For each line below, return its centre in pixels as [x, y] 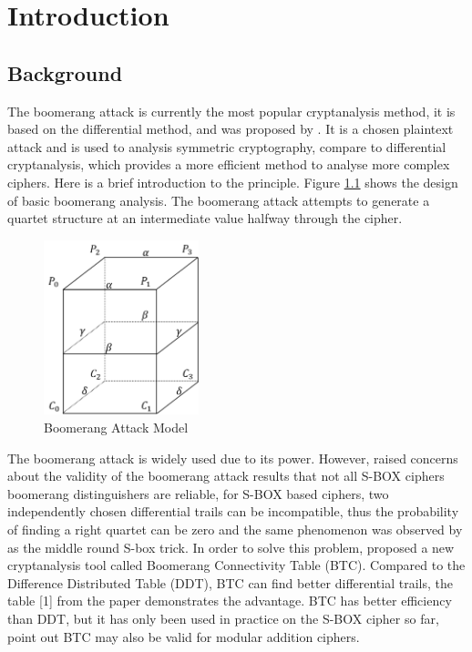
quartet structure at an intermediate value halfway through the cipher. [205, 218]
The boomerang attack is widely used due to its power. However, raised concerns [233, 458]
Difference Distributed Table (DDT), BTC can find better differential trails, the [230, 582]
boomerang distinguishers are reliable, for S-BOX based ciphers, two [198, 493]
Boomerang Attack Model [116, 428]
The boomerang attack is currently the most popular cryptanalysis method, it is [231, 111]
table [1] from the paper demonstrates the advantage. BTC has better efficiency [230, 601]
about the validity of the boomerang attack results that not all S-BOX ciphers [226, 476]
